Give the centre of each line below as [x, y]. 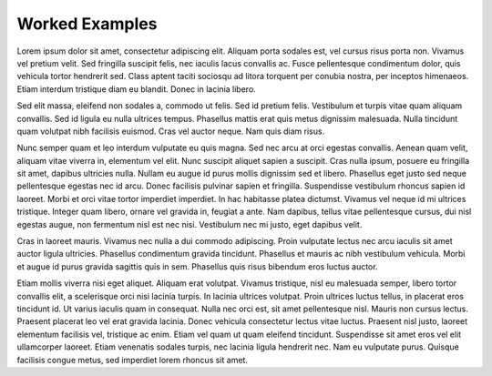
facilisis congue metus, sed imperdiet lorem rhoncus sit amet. [132, 360]
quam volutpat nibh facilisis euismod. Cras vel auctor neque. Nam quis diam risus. [171, 131]
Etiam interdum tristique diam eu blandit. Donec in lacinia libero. [137, 89]
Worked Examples [87, 24]
